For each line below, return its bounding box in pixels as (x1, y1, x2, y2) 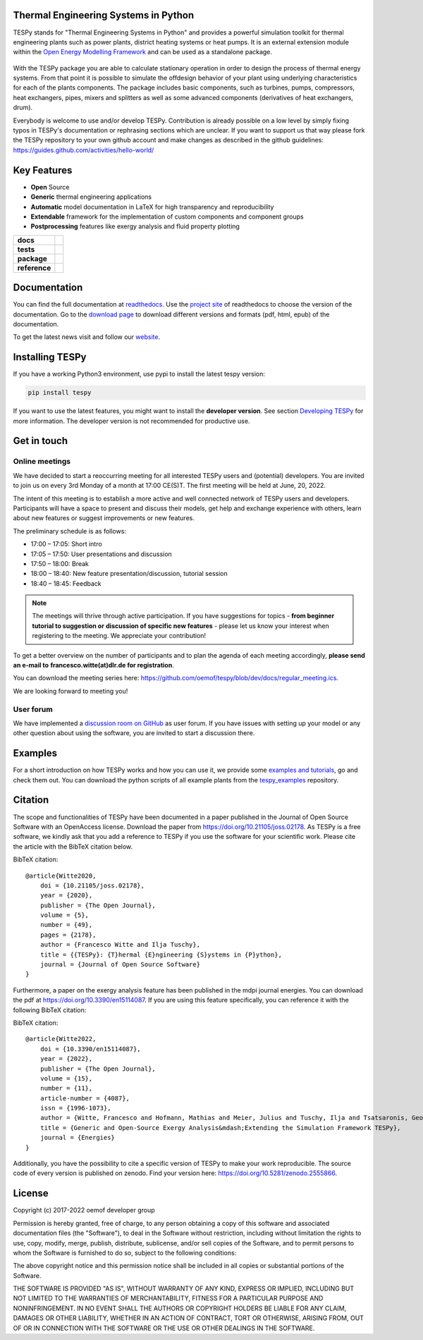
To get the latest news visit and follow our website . (13, 333, 161, 341)
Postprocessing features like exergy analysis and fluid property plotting (30, 222, 240, 230)
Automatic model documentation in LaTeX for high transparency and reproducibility (30, 202, 274, 211)
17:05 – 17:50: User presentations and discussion (30, 550, 172, 558)
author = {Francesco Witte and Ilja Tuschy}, (39, 941, 201, 949)
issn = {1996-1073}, (39, 1104, 111, 1112)
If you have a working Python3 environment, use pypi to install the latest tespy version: (13, 370, 266, 379)
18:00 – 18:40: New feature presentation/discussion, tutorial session (30, 570, 228, 578)
